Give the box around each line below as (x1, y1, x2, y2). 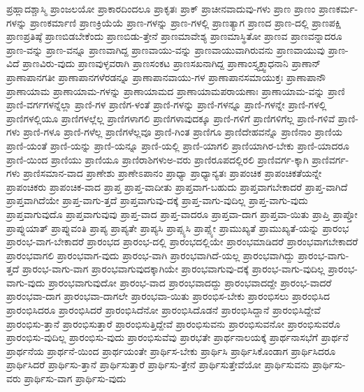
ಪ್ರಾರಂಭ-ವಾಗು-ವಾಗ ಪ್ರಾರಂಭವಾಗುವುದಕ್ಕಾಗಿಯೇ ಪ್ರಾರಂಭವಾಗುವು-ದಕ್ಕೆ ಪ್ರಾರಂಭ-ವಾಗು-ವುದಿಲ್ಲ (22, 261, 325, 276)
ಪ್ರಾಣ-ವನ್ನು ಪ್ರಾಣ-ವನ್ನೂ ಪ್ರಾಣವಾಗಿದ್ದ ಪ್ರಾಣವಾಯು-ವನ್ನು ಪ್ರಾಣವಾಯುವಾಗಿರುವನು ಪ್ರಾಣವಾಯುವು (6, 42, 325, 57)
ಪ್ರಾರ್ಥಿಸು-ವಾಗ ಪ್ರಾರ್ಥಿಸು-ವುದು (24, 371, 126, 386)
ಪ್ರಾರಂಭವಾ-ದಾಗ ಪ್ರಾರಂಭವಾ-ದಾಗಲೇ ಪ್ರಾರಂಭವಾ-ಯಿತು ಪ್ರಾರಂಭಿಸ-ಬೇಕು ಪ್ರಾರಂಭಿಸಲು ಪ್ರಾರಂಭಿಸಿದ (6, 289, 330, 303)
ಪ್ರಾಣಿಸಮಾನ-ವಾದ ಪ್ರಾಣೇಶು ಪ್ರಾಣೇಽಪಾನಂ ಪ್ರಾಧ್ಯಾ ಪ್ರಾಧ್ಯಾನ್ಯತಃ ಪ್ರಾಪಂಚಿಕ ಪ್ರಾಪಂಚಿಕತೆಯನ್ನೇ (23, 166, 322, 180)
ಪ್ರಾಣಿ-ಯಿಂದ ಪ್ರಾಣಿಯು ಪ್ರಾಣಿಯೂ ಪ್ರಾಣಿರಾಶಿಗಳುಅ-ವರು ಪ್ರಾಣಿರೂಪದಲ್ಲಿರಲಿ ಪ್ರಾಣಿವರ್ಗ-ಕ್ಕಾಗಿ (6, 152, 309, 166)
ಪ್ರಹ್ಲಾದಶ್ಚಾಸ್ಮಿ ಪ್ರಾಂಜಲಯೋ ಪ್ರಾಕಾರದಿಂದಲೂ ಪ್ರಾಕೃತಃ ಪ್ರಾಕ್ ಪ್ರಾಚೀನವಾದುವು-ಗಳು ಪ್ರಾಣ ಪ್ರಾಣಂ (6, 1, 316, 15)
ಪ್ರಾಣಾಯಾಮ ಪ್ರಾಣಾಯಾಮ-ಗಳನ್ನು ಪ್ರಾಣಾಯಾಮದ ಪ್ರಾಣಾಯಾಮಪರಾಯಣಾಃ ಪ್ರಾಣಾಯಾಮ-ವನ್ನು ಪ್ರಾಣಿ (6, 83, 345, 98)
